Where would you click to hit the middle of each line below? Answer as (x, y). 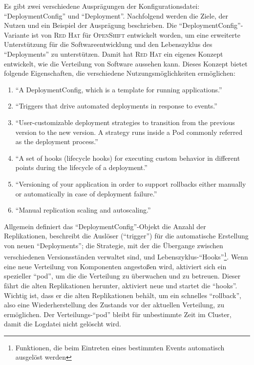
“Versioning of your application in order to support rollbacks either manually (131, 183)
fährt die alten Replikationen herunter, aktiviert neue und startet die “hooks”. (121, 285)
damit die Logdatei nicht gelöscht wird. (63, 324)
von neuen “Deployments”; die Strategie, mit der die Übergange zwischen (114, 245)
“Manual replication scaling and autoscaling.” (83, 210)
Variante (17, 34)
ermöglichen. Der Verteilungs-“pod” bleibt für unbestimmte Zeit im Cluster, (118, 314)
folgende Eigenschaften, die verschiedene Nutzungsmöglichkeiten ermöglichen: (120, 73)
